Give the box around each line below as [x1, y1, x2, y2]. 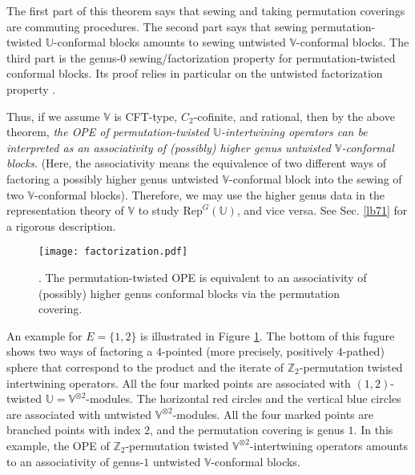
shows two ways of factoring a [6, 343, 153, 360]
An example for [6, 327, 83, 344]
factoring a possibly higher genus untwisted [6, 170, 219, 187]
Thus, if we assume [6, 107, 100, 124]
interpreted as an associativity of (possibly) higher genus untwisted [6, 139, 331, 155]
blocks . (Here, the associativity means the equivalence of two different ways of [6, 155, 387, 171]
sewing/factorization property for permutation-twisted [129, 49, 396, 66]
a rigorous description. [6, 217, 116, 234]
